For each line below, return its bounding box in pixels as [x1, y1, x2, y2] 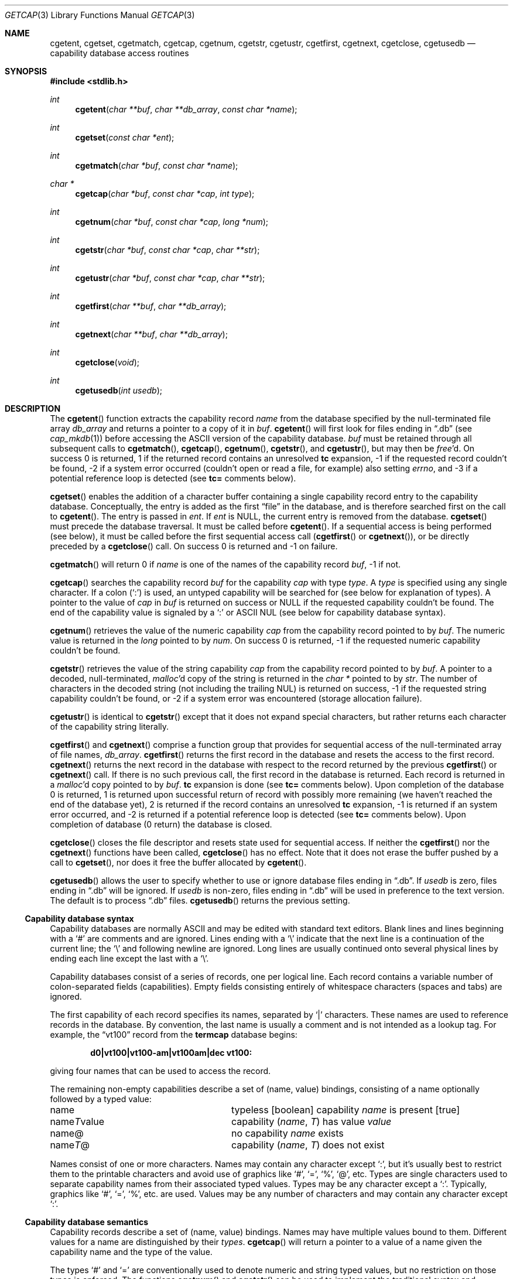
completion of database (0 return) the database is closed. [50, 819, 272, 829]
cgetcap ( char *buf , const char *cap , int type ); [75, 189, 255, 199]
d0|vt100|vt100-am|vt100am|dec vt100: [90, 1048, 252, 1058]
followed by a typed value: [50, 1094, 152, 1104]
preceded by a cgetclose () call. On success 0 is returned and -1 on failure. [50, 541, 338, 551]
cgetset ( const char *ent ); [75, 132, 175, 142]
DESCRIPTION [5, 403, 61, 413]
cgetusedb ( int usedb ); [75, 385, 163, 395]
